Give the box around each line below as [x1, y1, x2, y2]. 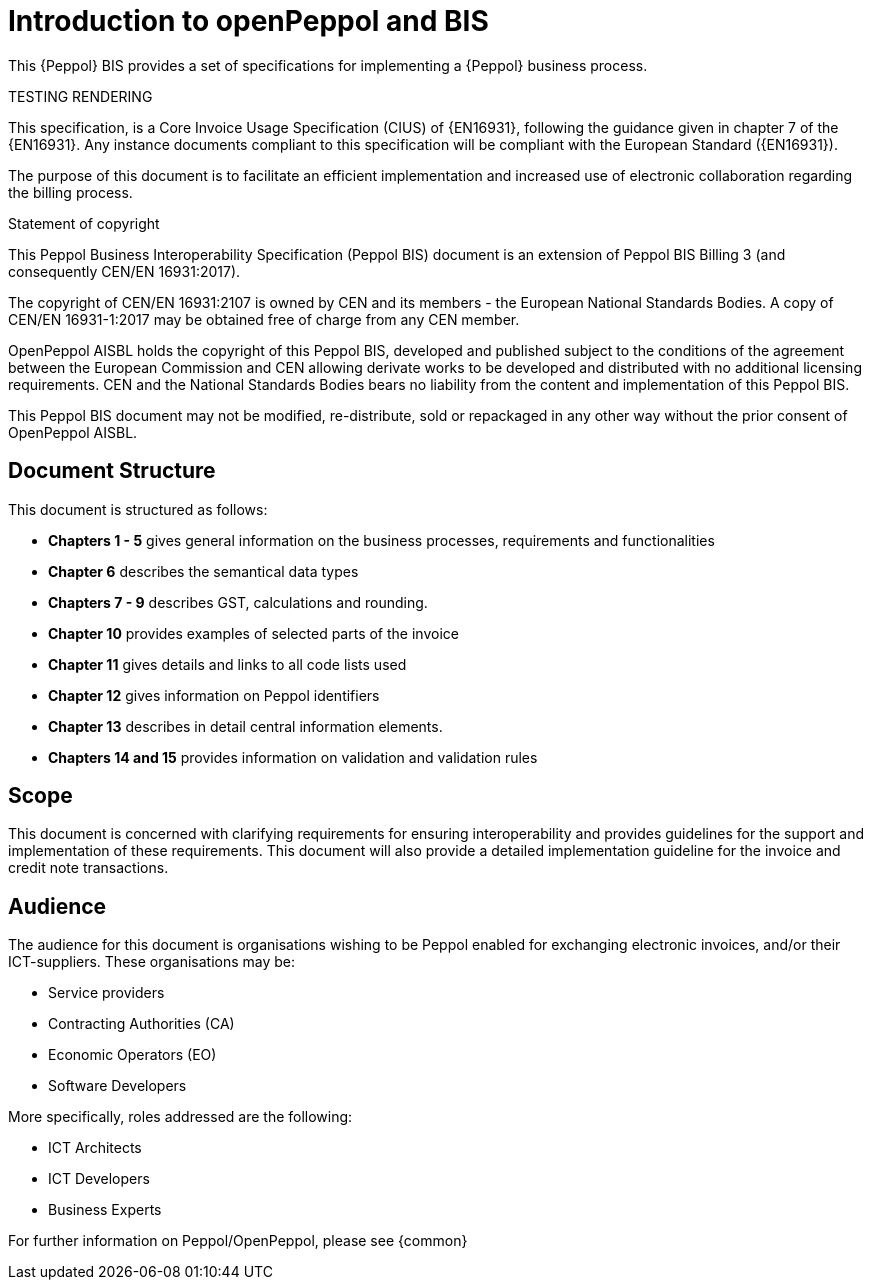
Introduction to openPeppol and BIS [8, 4, 489, 38]
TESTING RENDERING [8, 87, 153, 105]
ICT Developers [48, 1170, 150, 1188]
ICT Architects [48, 1139, 142, 1157]
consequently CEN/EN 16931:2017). [8, 262, 241, 280]
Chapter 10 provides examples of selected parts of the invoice [48, 624, 459, 642]
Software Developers [48, 1077, 187, 1095]
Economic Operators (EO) [48, 1046, 217, 1064]
